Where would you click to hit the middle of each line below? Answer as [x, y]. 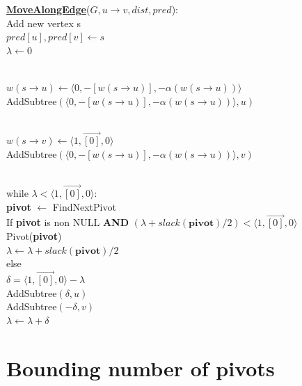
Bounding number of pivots [141, 368]
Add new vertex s [44, 23]
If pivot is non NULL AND [68, 222]
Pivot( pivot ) [34, 235]
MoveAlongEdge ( [48, 9]
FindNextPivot [84, 206]
